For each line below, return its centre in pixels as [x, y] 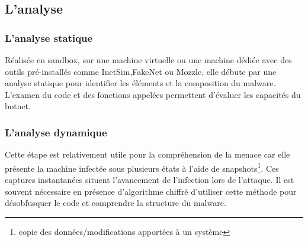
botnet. [18, 106]
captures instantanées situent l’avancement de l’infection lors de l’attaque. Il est [150, 180]
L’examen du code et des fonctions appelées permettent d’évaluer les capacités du [153, 94]
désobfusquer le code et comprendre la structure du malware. [115, 203]
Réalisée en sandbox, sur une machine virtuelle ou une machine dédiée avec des [148, 60]
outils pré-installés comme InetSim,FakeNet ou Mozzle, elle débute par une [141, 71]
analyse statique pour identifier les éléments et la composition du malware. [140, 83]
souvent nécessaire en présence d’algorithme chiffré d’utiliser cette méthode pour [151, 191]
